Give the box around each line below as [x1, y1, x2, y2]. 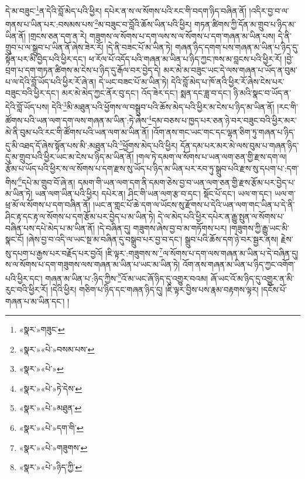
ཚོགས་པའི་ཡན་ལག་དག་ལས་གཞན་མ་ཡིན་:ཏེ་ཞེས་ [5, 114, 149, 126]
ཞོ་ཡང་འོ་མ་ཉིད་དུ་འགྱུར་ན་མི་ [210, 272, 294, 284]
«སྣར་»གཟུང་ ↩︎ [19, 323, 65, 336]
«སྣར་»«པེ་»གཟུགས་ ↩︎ [19, 441, 88, 453]
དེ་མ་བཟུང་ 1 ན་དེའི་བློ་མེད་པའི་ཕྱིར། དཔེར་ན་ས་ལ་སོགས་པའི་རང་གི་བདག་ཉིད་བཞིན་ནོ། [5, 3, 246, 16]
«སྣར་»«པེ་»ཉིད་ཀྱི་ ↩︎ [19, 461, 83, 473]
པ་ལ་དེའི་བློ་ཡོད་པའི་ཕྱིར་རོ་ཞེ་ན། [5, 75, 97, 87]
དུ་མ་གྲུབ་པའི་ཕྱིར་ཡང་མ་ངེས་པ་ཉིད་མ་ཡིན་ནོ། [5, 150, 134, 163]
